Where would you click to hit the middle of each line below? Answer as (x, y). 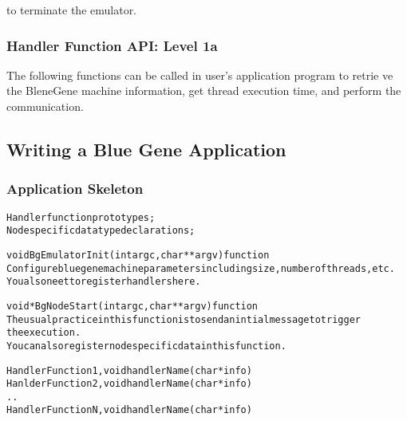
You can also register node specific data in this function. (146, 346)
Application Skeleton (75, 189)
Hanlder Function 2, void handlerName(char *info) (129, 384)
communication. (45, 106)
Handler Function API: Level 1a (112, 45)
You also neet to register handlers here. (104, 282)
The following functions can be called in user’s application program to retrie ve (200, 75)
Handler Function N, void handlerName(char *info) (129, 410)
